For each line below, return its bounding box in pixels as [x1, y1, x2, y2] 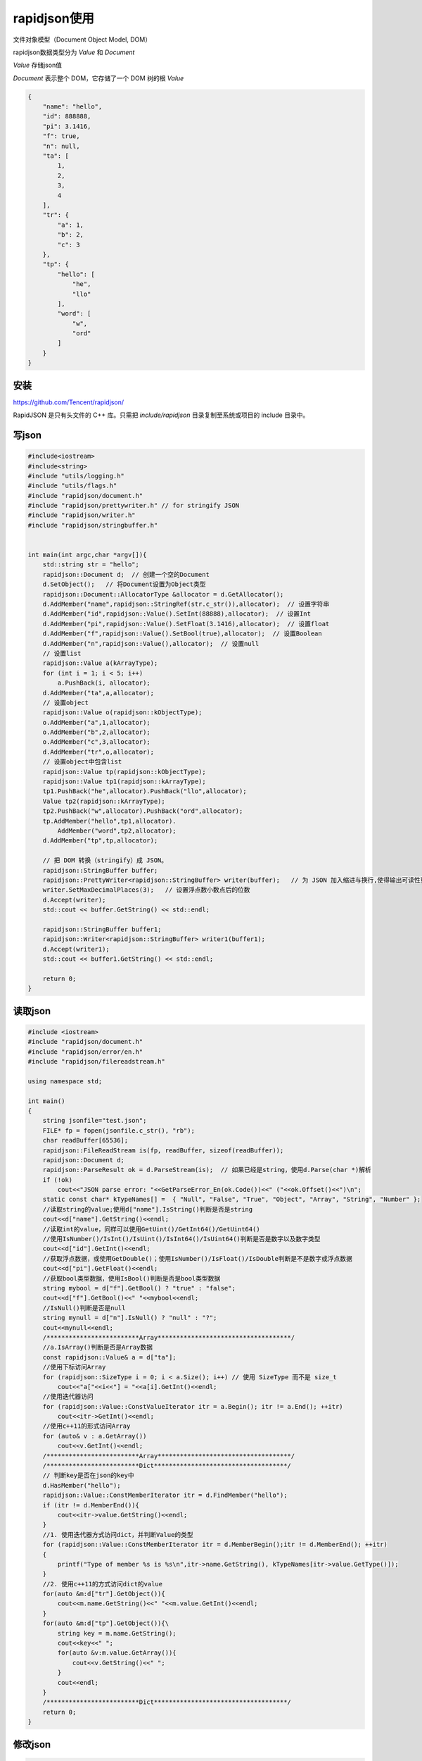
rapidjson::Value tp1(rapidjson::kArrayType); [42, 778, 207, 785]
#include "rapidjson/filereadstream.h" [27, 1057, 165, 1065]
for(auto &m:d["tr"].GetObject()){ [42, 1590, 165, 1598]
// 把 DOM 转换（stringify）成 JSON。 [42, 857, 168, 864]
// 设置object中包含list [42, 758, 122, 766]
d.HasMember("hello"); [42, 1481, 121, 1489]
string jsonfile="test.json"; [42, 1116, 147, 1125]
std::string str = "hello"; [42, 561, 140, 568]
